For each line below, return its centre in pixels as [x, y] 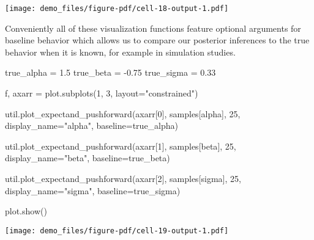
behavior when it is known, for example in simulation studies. [120, 52]
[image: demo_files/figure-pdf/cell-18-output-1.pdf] [117, 9]
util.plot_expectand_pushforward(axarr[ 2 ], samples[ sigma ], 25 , [123, 178]
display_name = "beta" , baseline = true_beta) [88, 158]
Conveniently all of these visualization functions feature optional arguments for [153, 28]
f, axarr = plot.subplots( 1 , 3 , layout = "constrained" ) [102, 93]
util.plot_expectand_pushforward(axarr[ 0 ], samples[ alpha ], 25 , [123, 113]
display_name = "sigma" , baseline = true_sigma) [93, 190]
